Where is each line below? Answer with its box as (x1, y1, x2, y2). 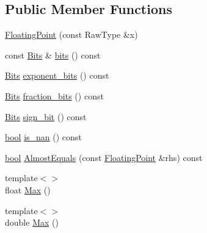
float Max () (5, 183, 51, 196)
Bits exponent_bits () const (5, 69, 109, 82)
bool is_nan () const (5, 131, 82, 143)
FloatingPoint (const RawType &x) (5, 28, 138, 41)
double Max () (5, 216, 59, 229)
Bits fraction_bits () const (5, 89, 104, 102)
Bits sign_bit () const (5, 110, 87, 123)
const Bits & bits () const (5, 48, 101, 61)
